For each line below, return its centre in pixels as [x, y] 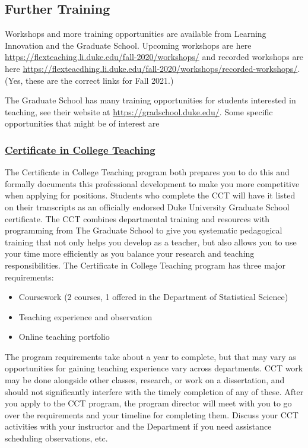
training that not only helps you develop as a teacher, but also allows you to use [151, 242]
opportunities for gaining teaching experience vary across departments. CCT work [154, 368]
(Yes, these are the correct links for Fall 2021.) [89, 80]
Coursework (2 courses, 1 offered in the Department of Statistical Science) [153, 297]
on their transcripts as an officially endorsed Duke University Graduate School [147, 206]
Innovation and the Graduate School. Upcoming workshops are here [128, 45]
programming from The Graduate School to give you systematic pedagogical [144, 230]
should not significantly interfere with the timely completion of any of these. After [154, 391]
